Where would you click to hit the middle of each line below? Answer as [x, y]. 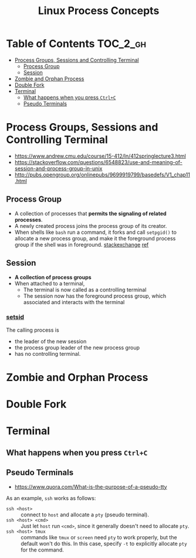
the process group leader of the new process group [77, 348]
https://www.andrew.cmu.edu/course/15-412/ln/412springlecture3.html [100, 156]
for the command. [42, 550]
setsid [15, 317]
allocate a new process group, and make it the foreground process [95, 238]
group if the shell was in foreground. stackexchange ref [82, 244]
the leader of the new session [50, 341]
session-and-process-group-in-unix [58, 168]
